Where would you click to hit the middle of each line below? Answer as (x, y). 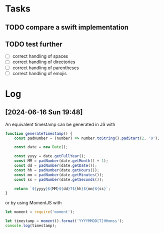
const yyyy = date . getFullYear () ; (50, 156)
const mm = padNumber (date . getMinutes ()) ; (59, 175)
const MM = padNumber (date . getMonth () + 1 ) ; (61, 161)
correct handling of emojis (39, 73)
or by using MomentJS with (33, 203)
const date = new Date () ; (41, 147)
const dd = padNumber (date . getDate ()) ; (56, 166)
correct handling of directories (44, 62)
